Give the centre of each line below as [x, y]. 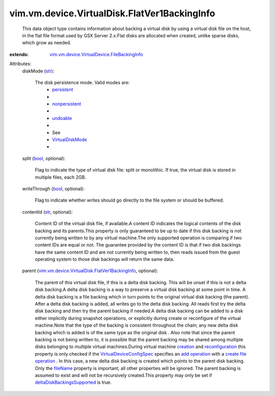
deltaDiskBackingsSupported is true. [73, 382]
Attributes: [20, 64]
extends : [19, 54]
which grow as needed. [47, 43]
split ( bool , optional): [44, 158]
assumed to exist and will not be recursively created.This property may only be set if [123, 375]
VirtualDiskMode [70, 140]
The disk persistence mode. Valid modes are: [82, 82]
